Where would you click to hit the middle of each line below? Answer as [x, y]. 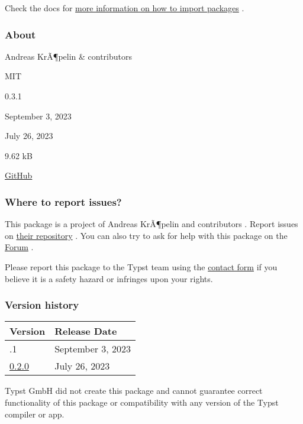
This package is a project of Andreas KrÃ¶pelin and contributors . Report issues [151, 224]
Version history [42, 305]
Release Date [86, 331]
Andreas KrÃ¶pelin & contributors [69, 56]
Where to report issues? [63, 201]
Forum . [19, 247]
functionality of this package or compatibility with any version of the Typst [142, 402]
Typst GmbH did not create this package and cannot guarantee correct [134, 391]
